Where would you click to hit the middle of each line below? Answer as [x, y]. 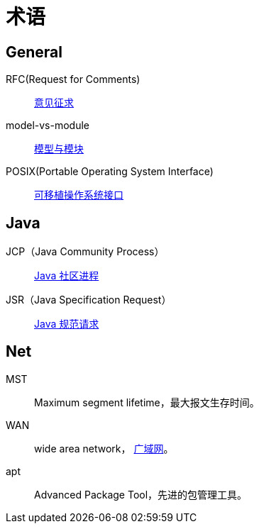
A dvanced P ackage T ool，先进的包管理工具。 [141, 494]
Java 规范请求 [67, 324]
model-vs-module [48, 126]
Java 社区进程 [67, 276]
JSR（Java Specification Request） [89, 300]
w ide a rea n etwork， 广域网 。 [104, 448]
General [34, 52]
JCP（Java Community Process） [85, 252]
